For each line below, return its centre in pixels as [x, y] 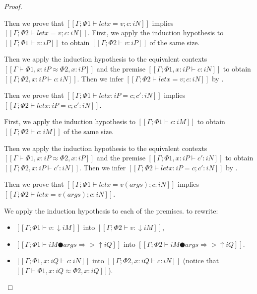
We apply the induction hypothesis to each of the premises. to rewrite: [111, 210]
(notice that [201, 260]
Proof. [13, 6]
